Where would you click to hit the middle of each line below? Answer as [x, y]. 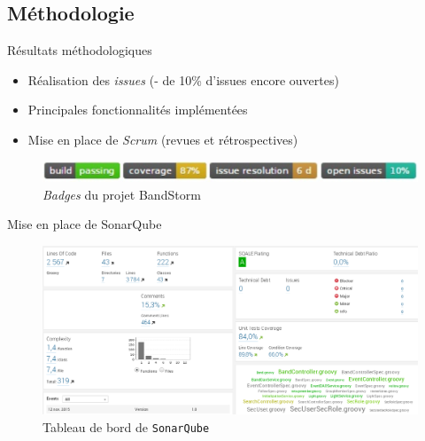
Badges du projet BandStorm [122, 194]
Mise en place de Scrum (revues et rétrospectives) [163, 139]
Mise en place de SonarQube [85, 224]
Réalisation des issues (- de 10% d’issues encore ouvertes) [183, 79]
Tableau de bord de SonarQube [126, 426]
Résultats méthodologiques [80, 50]
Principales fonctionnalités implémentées [138, 110]
